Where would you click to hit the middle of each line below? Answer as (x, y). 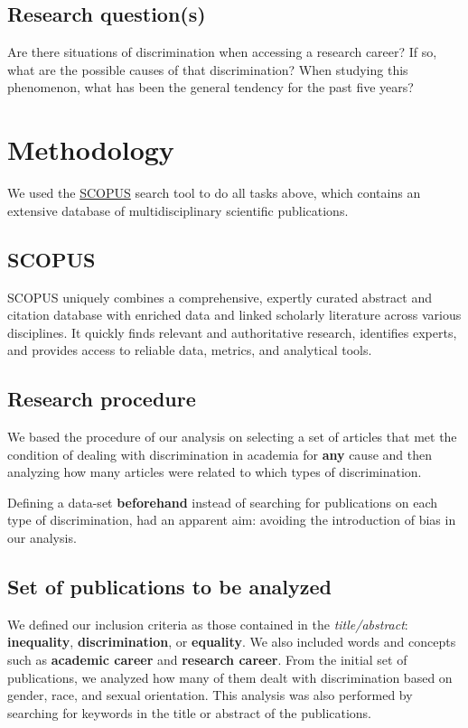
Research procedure (102, 399)
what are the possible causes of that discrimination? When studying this (208, 69)
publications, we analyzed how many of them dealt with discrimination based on (230, 677)
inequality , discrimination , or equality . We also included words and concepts (232, 642)
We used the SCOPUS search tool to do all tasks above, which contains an (214, 193)
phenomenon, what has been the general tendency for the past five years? (211, 87)
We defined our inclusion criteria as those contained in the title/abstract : (208, 624)
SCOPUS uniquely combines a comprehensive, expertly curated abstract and (220, 297)
